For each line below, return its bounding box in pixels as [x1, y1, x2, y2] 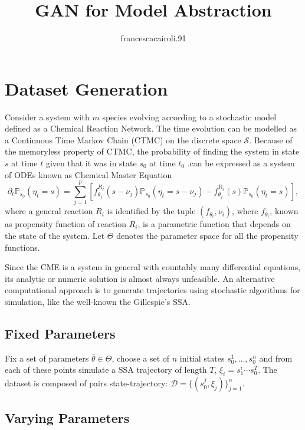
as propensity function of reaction [5, 218, 126, 230]
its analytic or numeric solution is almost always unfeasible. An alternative [5, 272, 275, 284]
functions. [5, 241, 40, 253]
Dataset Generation [5, 76, 168, 100]
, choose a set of [111, 352, 170, 364]
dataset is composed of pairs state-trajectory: [5, 377, 168, 389]
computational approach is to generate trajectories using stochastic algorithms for [5, 284, 300, 296]
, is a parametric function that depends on [137, 218, 291, 230]
